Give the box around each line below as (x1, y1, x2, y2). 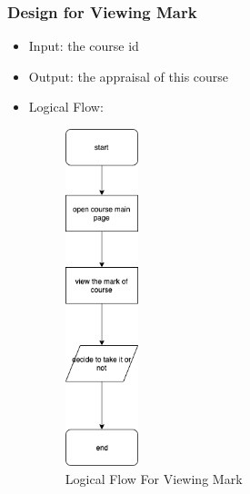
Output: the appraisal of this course (28, 66, 229, 85)
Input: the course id (28, 36, 139, 55)
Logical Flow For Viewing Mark (65, 469, 243, 488)
